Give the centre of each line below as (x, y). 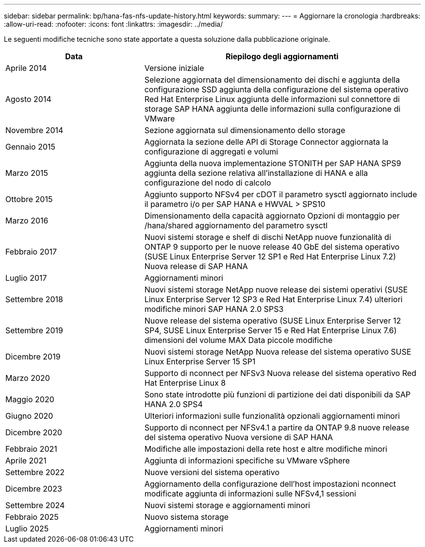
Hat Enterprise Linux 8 (185, 383)
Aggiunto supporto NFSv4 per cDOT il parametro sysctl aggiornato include (281, 194)
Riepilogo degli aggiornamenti (282, 56)
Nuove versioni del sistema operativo (212, 472)
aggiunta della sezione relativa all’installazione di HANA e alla (256, 173)
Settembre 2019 (34, 330)
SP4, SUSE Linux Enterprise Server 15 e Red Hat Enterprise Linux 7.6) (270, 330)
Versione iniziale (174, 68)
